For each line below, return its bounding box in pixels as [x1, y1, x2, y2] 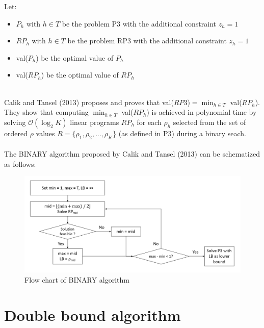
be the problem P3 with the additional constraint [62, 18, 216, 29]
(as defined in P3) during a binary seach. [118, 128, 246, 138]
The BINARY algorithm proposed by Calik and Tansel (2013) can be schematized [4, 148, 260, 159]
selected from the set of [173, 116, 246, 127]
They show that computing [4, 107, 89, 117]
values [36, 128, 55, 138]
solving [4, 116, 26, 127]
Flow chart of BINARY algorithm [24, 274, 129, 285]
